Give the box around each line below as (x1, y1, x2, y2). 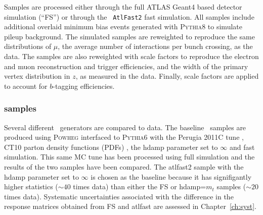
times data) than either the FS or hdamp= (73, 181, 206, 192)
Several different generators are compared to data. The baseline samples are (4, 122, 246, 132)
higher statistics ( (4, 181, 58, 192)
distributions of (4, 41, 52, 51)
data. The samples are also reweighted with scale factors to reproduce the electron (4, 51, 259, 62)
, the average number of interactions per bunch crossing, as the (58, 41, 253, 51)
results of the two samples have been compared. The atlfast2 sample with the (4, 162, 244, 172)
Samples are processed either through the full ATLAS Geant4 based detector (4, 2, 242, 12)
